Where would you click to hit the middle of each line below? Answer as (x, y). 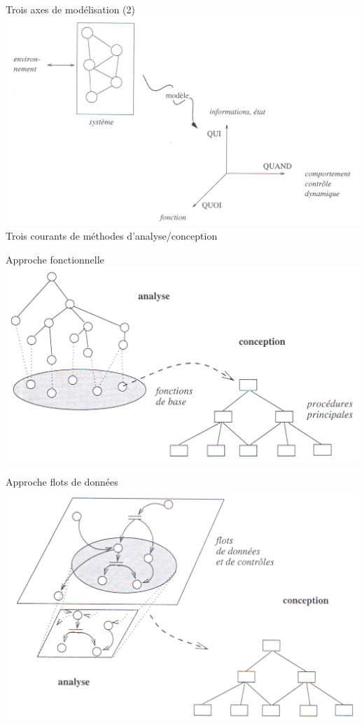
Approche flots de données (62, 481)
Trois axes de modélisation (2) (70, 9)
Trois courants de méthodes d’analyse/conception (112, 235)
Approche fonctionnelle (55, 259)
